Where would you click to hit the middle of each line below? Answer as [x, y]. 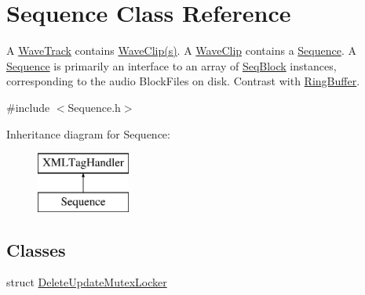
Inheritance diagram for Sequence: [88, 133]
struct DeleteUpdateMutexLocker [87, 282]
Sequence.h [94, 107]
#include [28, 107]
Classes [36, 249]
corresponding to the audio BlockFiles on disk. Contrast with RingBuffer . [183, 81]
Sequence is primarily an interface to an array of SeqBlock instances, [172, 65]
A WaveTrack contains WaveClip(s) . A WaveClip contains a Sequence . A [181, 50]
